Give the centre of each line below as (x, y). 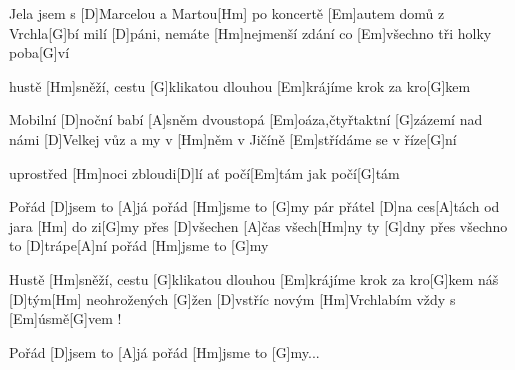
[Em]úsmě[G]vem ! (65, 318)
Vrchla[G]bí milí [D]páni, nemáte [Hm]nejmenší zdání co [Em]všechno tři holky (250, 32)
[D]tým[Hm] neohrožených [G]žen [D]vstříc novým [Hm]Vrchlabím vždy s (232, 298)
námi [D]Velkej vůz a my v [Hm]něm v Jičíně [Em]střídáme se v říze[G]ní (233, 138)
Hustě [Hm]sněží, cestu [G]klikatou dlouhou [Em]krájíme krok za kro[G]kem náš (254, 278)
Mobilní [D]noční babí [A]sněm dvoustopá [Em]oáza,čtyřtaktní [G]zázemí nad (246, 119)
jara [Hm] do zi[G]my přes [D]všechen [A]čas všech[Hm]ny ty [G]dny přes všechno (258, 225)
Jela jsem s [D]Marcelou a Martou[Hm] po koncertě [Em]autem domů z (227, 13)
